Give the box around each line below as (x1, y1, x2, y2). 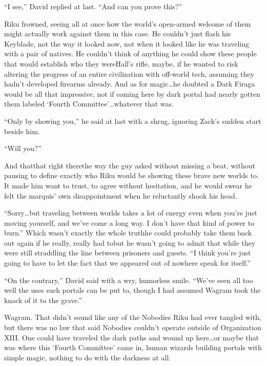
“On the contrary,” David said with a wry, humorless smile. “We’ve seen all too (4, 274, 253, 285)
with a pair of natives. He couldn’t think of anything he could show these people (4, 48, 257, 59)
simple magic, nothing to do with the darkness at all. (4, 352, 171, 362)
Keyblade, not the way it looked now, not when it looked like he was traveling (4, 38, 250, 49)
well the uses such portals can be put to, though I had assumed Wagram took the (4, 285, 261, 295)
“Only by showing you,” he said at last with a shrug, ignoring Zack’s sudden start (4, 115, 261, 126)
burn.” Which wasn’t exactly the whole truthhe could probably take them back (4, 227, 252, 238)
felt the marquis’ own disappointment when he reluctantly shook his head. (4, 190, 237, 201)
